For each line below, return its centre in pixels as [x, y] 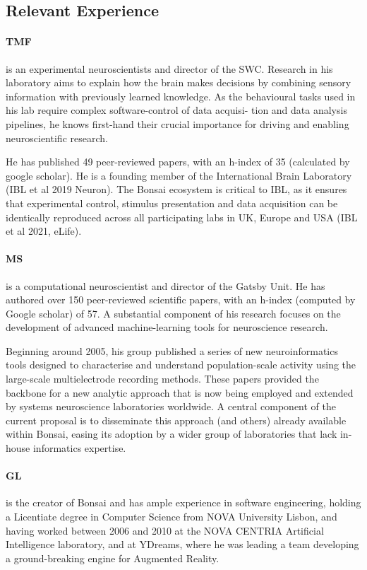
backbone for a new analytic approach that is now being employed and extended [180, 392]
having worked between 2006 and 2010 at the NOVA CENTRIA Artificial [165, 530]
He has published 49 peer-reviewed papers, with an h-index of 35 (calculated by [178, 162]
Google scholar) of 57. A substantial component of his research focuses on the [173, 313]
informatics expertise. [79, 448]
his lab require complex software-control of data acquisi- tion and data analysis [176, 110]
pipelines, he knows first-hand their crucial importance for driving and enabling [178, 123]
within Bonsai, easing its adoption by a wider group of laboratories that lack [172, 434]
